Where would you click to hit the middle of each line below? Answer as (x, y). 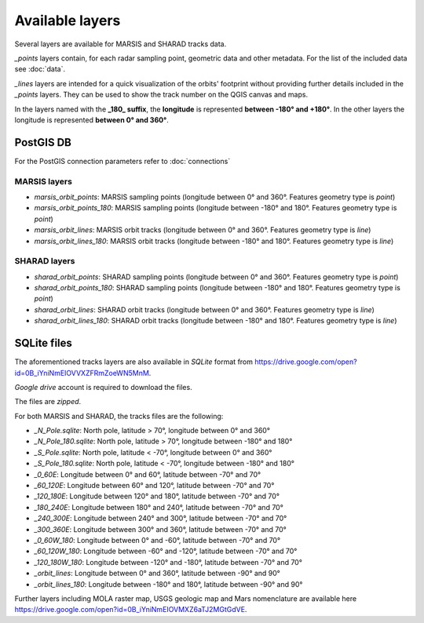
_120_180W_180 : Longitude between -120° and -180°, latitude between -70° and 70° (168, 562)
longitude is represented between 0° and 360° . (91, 120)
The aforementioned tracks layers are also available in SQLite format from (134, 362)
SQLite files (43, 343)
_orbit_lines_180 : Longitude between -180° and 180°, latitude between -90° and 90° (168, 584)
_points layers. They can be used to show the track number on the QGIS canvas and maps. (161, 95)
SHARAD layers (45, 261)
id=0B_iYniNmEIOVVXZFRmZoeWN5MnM (82, 373)
